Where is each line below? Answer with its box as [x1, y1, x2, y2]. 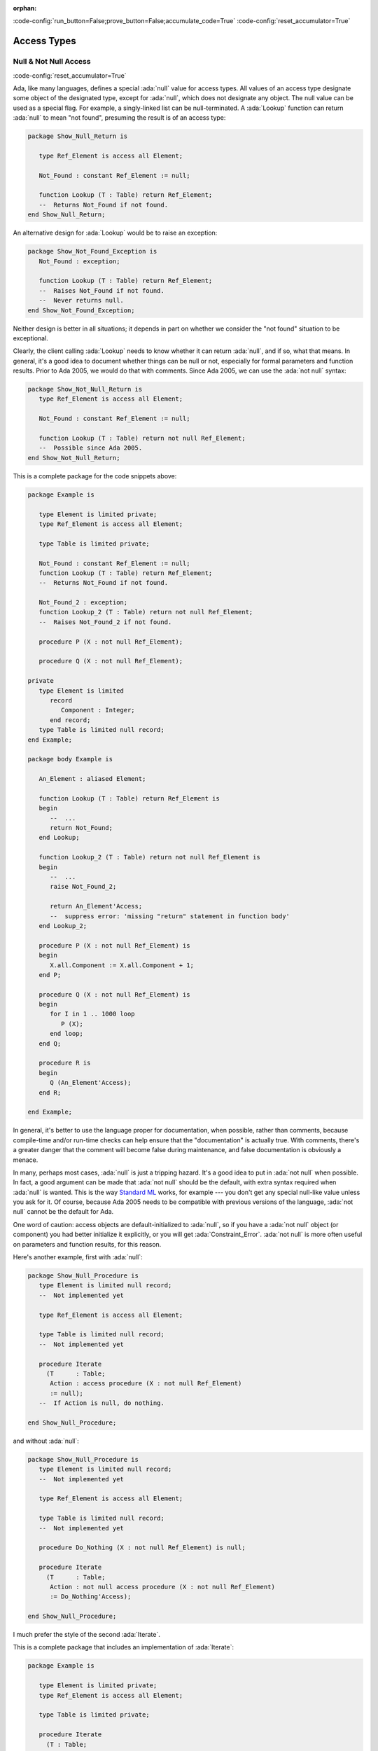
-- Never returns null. [38, 296, 124, 305]
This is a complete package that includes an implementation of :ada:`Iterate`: [13, 1643, 234, 1652]
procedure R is [38, 1059, 91, 1067]
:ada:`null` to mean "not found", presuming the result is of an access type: [13, 113, 226, 122]
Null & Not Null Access [13, 57, 91, 67]
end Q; [38, 1039, 62, 1047]
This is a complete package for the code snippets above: [13, 471, 177, 480]
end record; [50, 716, 91, 724]
